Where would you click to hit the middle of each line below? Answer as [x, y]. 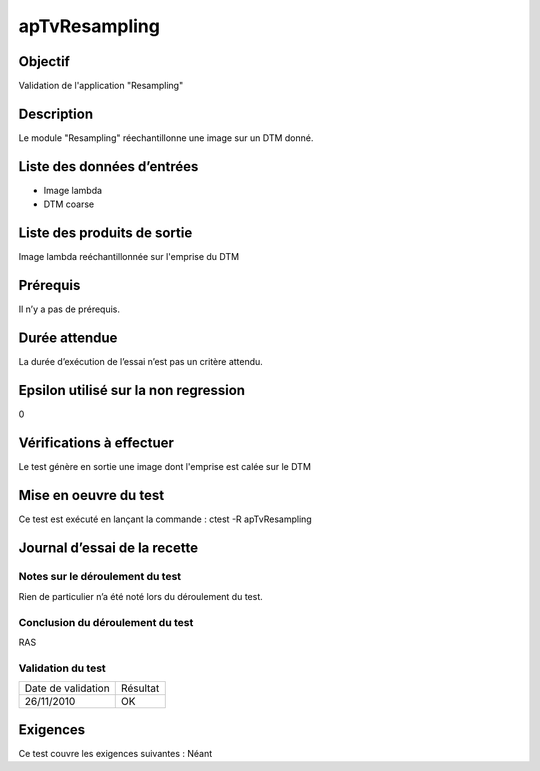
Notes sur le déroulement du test [100, 577]
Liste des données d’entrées [108, 166]
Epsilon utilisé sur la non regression [131, 390]
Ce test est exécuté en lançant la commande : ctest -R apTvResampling [165, 519]
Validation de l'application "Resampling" [101, 86]
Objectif [44, 61]
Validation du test [62, 668]
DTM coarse [69, 204]
